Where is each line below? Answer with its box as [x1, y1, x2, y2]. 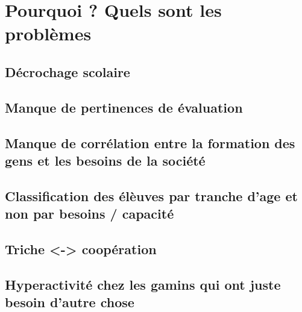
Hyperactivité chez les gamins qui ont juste [5, 275, 281, 293]
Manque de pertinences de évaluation [5, 98, 243, 116]
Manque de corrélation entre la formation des [5, 133, 295, 152]
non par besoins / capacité [5, 204, 174, 223]
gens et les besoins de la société [5, 151, 206, 169]
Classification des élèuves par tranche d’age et [5, 186, 298, 205]
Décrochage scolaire [5, 62, 130, 81]
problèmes [5, 21, 92, 46]
